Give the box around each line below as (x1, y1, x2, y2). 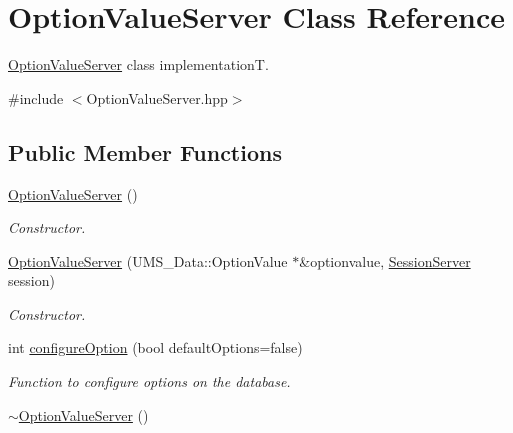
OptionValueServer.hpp (86, 87, 228, 108)
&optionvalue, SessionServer (299, 250, 471, 271)
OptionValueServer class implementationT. (8, 54, 269, 75)
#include (8, 87, 64, 108)
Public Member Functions (8, 136, 282, 167)
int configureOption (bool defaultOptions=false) (8, 337, 303, 358)
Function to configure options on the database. (8, 371, 291, 392)
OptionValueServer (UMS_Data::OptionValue (8, 250, 288, 271)
